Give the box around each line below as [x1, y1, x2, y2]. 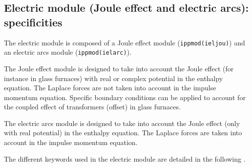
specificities [4, 14, 63, 29]
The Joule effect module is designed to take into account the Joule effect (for [4, 63, 234, 73]
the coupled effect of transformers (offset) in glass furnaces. [4, 102, 181, 112]
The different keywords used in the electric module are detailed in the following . [4, 153, 246, 164]
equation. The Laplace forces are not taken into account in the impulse [4, 83, 216, 93]
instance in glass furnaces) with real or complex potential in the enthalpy [4, 73, 223, 83]
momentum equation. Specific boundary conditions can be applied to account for [4, 92, 246, 102]
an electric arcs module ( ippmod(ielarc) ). [4, 47, 131, 57]
